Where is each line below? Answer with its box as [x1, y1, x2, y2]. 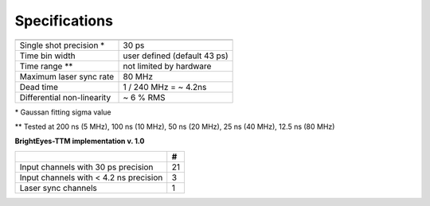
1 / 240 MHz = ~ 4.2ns [123, 81, 207, 92]
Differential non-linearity [19, 91, 111, 103]
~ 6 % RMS [123, 91, 166, 103]
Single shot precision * [19, 40, 105, 51]
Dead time [19, 81, 59, 92]
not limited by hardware [123, 60, 212, 72]
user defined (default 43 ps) [123, 50, 229, 61]
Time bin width [19, 50, 76, 61]
